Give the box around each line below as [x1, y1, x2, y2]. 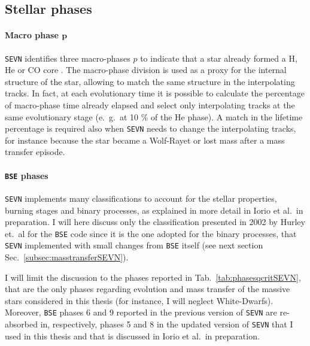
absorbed [5, 318, 38, 330]
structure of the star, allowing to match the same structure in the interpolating [5, 75, 295, 87]
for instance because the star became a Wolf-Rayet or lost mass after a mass [5, 133, 285, 146]
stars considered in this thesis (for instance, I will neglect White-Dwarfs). [5, 294, 273, 306]
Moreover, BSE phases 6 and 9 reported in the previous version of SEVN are [5, 306, 277, 318]
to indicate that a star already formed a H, [140, 51, 297, 64]
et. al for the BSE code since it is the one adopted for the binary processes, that [5, 227, 297, 239]
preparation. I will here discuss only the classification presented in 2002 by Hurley [5, 216, 305, 228]
